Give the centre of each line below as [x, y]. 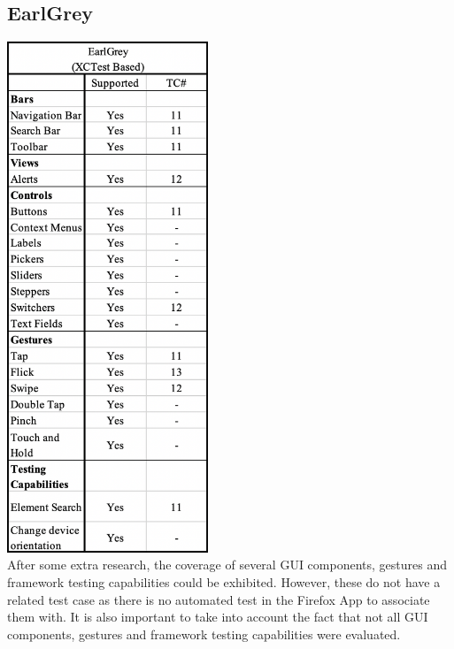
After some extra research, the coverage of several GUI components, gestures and [227, 565]
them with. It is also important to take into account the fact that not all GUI [218, 617]
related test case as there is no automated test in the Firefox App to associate [219, 599]
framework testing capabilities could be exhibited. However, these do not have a [224, 582]
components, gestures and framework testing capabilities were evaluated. [204, 634]
